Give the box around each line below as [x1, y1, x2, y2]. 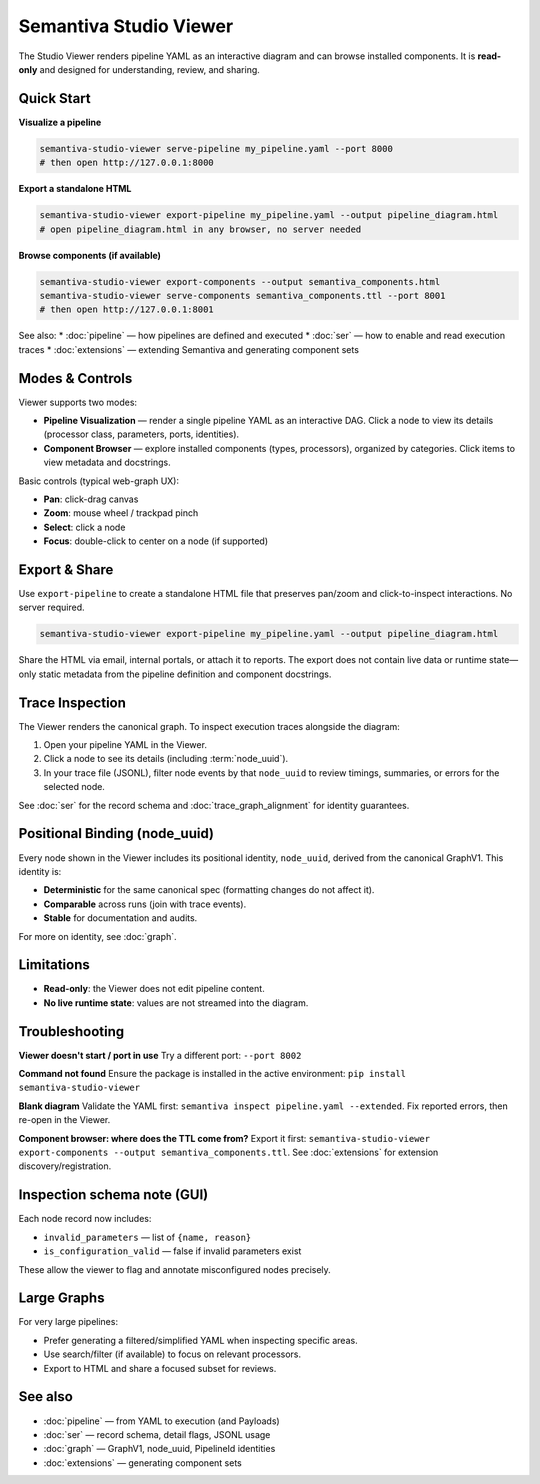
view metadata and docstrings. [43, 456, 172, 469]
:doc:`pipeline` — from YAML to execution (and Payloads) [43, 1415, 280, 1427]
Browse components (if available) [18, 249, 162, 261]
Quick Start [18, 90, 91, 107]
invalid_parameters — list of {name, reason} [43, 1231, 252, 1243]
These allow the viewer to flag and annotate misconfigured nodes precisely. [18, 1263, 332, 1275]
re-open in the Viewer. [18, 1114, 111, 1126]
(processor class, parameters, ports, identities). [43, 428, 240, 440]
